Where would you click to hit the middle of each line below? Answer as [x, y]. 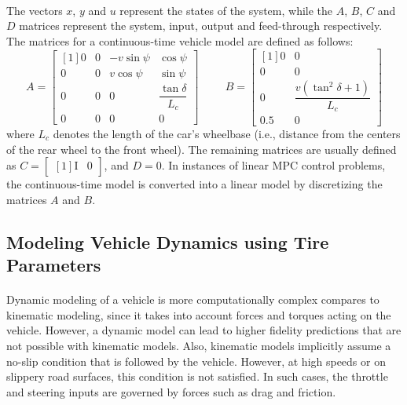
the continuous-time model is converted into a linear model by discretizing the [194, 184]
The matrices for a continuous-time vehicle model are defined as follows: [180, 40]
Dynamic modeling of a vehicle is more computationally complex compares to [193, 299]
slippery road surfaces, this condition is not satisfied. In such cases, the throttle [197, 376]
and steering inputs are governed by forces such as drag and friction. [171, 391]
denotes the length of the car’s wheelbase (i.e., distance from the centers [227, 133]
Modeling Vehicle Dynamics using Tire [168, 241]
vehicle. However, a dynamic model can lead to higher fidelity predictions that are [204, 330]
